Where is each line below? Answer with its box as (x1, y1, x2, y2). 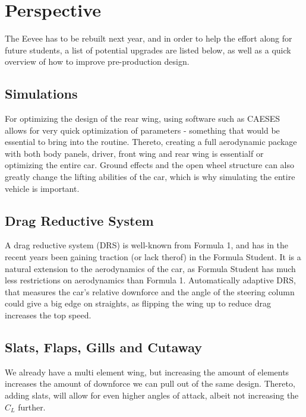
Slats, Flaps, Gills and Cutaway (5, 338, 203, 356)
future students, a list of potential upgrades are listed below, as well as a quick (5, 43, 291, 56)
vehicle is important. (5, 182, 80, 194)
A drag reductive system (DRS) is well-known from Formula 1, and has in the (5, 239, 289, 251)
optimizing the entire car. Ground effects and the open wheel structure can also (5, 159, 295, 171)
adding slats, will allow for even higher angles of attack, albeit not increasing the (5, 389, 299, 402)
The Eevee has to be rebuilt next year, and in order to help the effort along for (5, 32, 292, 45)
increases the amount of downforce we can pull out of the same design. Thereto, (5, 377, 295, 390)
